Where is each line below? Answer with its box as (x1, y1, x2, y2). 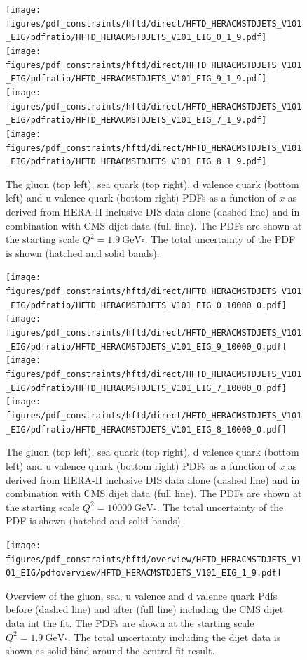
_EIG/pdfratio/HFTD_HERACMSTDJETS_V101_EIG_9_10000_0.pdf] (6, 341, 287, 352)
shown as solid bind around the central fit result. (6, 643, 215, 658)
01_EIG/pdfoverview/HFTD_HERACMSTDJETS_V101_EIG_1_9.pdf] (6, 568, 282, 579)
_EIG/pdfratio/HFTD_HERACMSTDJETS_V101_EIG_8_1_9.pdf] (6, 157, 267, 167)
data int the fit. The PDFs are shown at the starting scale (6, 616, 254, 631)
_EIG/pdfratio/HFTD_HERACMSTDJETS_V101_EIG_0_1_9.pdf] (6, 32, 267, 43)
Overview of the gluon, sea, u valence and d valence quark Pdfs (6, 588, 278, 602)
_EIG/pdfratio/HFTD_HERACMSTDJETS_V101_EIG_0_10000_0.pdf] (6, 300, 287, 310)
